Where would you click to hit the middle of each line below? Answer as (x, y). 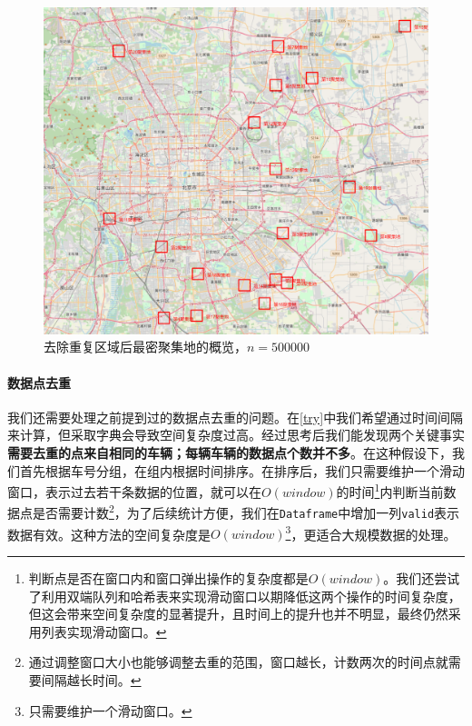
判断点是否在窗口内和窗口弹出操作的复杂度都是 (168, 577)
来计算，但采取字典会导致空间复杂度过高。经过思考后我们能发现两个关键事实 (236, 435)
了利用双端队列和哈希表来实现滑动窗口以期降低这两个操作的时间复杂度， (245, 596)
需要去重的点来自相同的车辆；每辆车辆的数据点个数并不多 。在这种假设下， (230, 452)
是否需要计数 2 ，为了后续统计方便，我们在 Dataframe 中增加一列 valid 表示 (246, 512)
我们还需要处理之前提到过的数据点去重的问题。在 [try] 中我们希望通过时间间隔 (236, 417)
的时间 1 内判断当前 (390, 490)
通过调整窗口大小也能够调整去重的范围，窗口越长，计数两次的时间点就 (238, 662)
